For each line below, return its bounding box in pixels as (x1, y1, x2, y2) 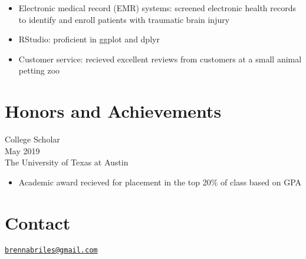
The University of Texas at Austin (5, 156, 129, 168)
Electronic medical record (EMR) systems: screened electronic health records (18, 2, 296, 14)
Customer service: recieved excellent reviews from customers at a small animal (18, 52, 302, 65)
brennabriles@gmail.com (5, 245, 98, 254)
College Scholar (5, 133, 60, 145)
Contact (5, 210, 71, 234)
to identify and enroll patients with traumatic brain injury (18, 13, 230, 25)
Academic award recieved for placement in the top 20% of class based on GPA (18, 175, 302, 188)
